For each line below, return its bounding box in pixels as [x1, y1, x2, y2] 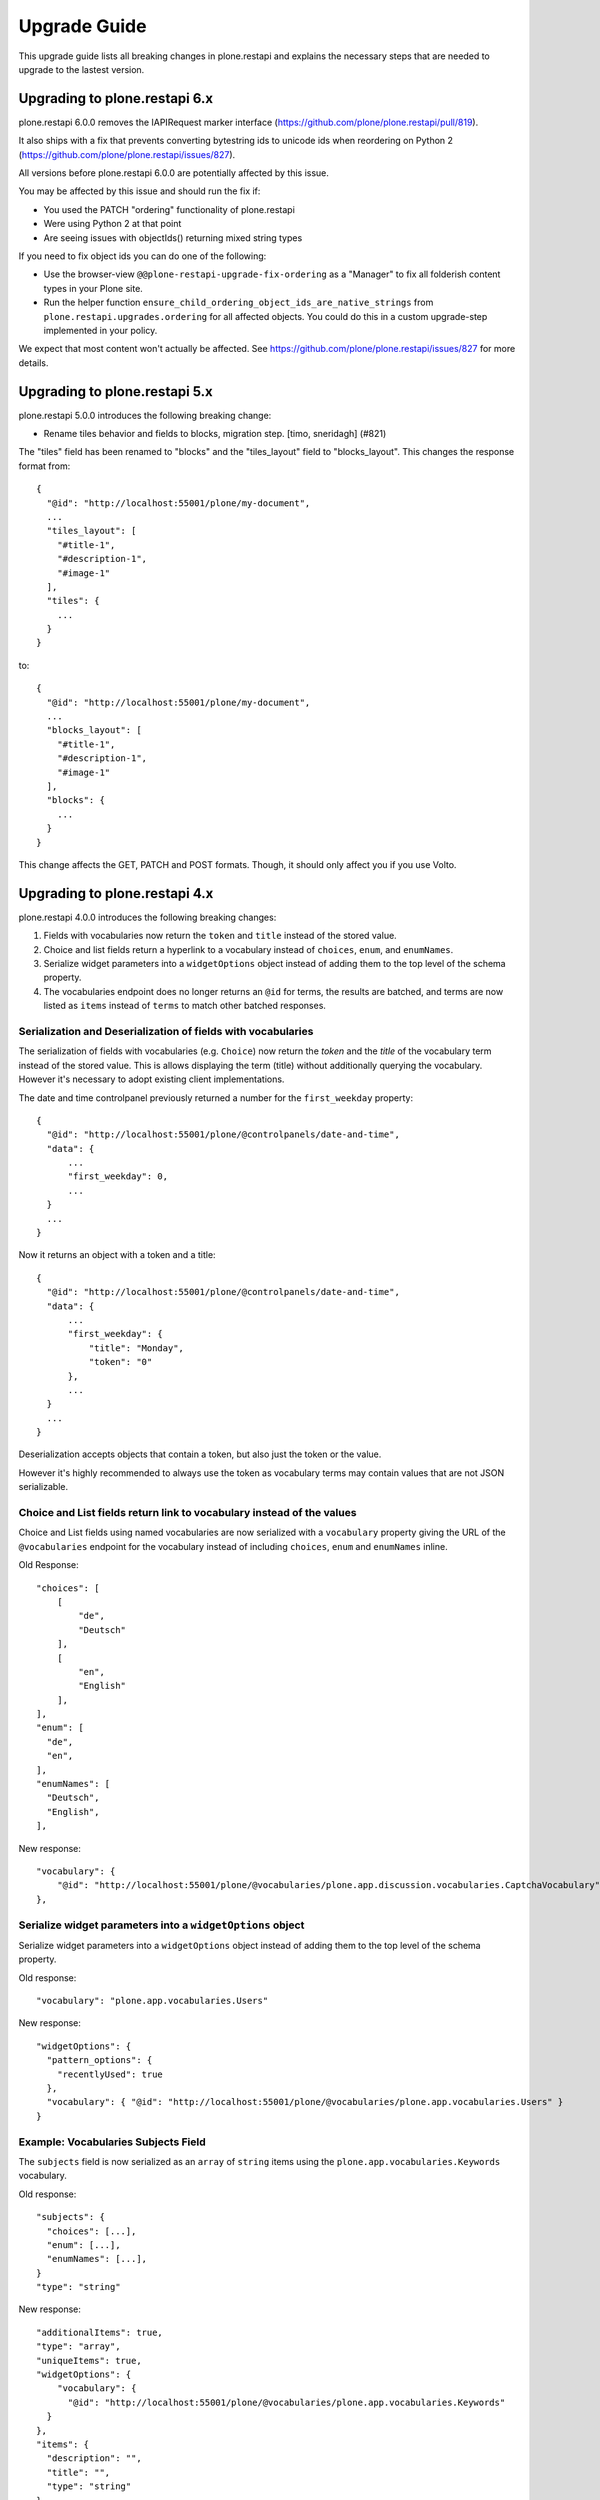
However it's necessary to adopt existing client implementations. [18, 1073, 285, 1085]
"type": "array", [36, 2341, 121, 2352]
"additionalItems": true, [36, 2326, 164, 2338]
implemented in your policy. [43, 324, 158, 336]
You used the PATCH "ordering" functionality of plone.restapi [43, 203, 295, 215]
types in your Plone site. [43, 282, 144, 294]
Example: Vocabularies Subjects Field [18, 2135, 207, 2149]
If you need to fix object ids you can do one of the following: [18, 250, 267, 262]
